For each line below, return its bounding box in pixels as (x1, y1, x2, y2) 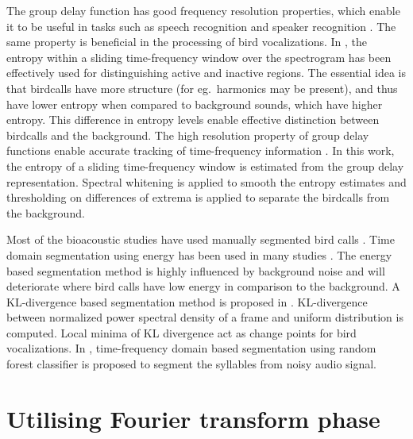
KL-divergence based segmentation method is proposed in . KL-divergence (6, 293, 368, 310)
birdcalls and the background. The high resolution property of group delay (6, 126, 369, 143)
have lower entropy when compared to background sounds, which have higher (6, 95, 383, 112)
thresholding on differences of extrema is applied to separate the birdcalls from (6, 189, 390, 206)
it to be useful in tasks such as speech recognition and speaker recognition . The (6, 17, 396, 34)
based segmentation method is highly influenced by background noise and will (6, 262, 385, 279)
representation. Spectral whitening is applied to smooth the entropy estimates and (6, 173, 407, 190)
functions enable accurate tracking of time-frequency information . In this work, (6, 142, 395, 159)
